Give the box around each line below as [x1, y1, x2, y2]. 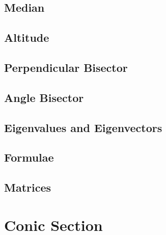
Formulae [4, 149, 54, 165]
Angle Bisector [4, 89, 84, 105]
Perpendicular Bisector [4, 59, 128, 75]
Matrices [4, 179, 51, 195]
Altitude [4, 30, 49, 45]
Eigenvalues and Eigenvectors [4, 119, 162, 135]
